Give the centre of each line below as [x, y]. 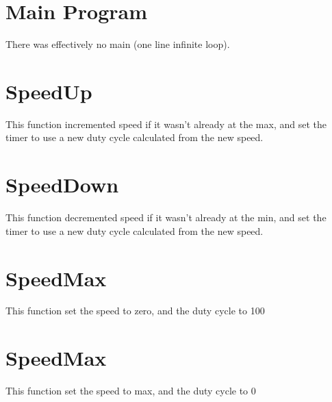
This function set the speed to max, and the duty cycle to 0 [131, 391]
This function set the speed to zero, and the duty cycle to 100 [135, 311]
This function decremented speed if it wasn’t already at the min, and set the [166, 217]
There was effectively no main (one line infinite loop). [118, 44]
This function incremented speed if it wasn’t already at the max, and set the [166, 124]
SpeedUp [49, 91]
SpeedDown [62, 185]
